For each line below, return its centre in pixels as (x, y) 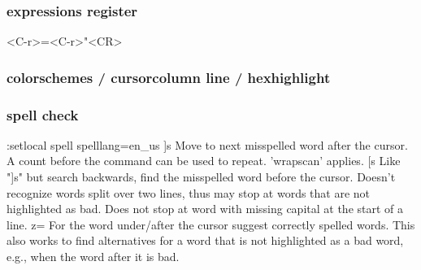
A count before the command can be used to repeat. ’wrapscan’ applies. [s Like (204, 161)
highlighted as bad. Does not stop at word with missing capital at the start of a (205, 209)
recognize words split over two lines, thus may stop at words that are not (189, 192)
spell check (43, 114)
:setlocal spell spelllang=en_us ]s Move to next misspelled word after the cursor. (207, 144)
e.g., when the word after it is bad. (93, 257)
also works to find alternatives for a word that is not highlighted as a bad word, (205, 240)
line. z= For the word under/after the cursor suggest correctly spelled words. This (211, 224)
